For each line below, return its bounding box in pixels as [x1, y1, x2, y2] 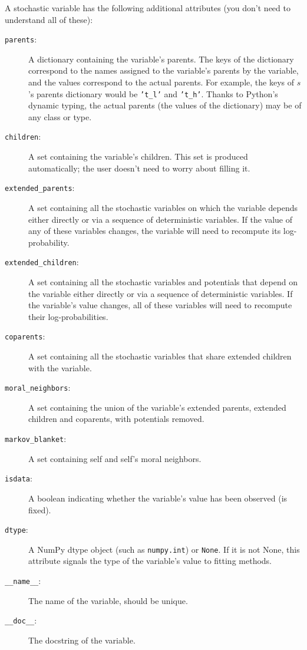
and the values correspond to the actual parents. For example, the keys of [28, 76, 294, 88]
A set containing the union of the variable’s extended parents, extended [28, 401, 286, 413]
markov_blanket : [5, 433, 67, 445]
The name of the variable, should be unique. [28, 594, 188, 606]
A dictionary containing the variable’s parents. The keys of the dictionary [28, 52, 294, 65]
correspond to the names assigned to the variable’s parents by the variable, [28, 64, 299, 77]
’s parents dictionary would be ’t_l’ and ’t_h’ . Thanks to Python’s [28, 87, 278, 100]
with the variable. [28, 361, 92, 374]
